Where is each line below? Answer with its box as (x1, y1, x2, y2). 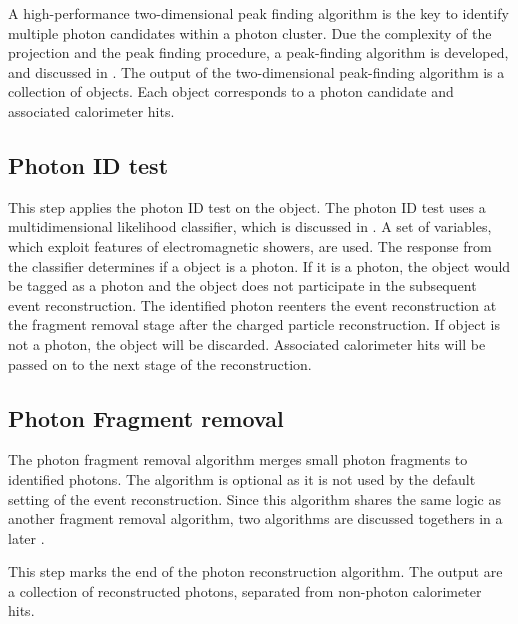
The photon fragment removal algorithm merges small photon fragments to (8, 449, 468, 470)
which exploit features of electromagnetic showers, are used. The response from (8, 235, 492, 256)
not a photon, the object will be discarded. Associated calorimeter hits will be (8, 333, 486, 354)
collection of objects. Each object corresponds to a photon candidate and (8, 81, 454, 102)
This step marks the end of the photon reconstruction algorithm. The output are (8, 561, 503, 582)
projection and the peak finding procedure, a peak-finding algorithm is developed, (8, 42, 509, 63)
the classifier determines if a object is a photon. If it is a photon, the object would (8, 255, 511, 276)
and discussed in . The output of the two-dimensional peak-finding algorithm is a (8, 61, 505, 82)
